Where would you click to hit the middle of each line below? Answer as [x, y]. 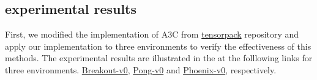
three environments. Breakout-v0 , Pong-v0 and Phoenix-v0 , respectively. [141, 69]
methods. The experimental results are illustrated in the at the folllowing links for [159, 58]
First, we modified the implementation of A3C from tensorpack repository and [152, 34]
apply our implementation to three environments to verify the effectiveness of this [158, 46]
